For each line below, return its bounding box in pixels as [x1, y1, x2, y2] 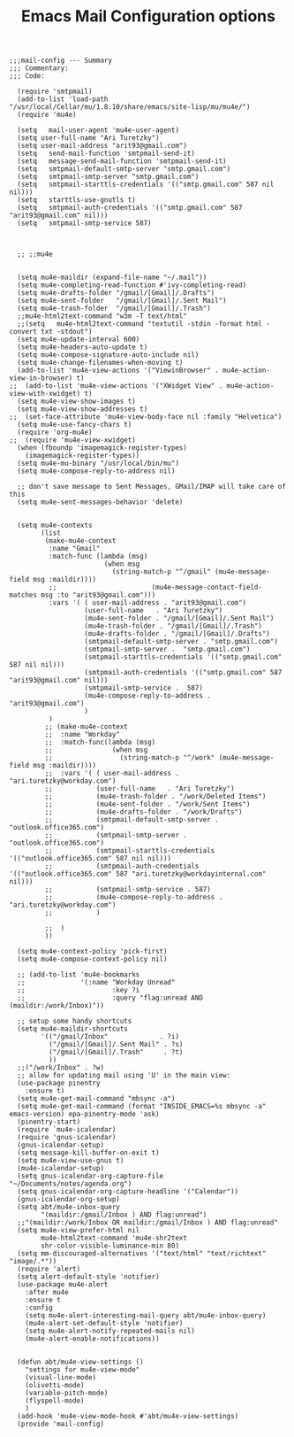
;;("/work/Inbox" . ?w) [17, 1063, 104, 1072]
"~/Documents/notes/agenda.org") [9, 1179, 132, 1188]
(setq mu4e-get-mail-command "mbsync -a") [17, 1094, 176, 1103]
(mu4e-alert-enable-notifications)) [25, 1334, 161, 1343]
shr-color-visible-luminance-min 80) [41, 1241, 179, 1250]
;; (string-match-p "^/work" [44, 753, 215, 762]
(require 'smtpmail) [17, 87, 93, 97]
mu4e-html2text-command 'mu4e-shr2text [41, 1233, 188, 1243]
